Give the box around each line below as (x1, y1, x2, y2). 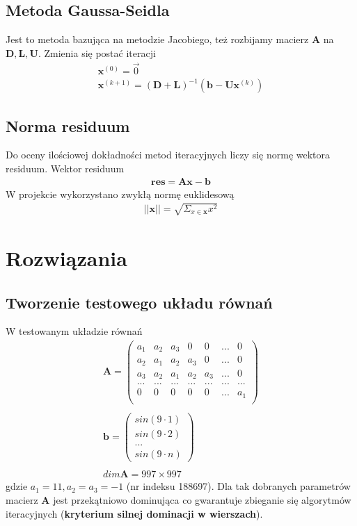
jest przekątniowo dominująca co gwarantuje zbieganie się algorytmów (53, 492, 351, 507)
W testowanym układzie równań (6, 324, 143, 338)
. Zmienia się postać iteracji (38, 45, 156, 60)
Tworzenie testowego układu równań (6, 291, 273, 313)
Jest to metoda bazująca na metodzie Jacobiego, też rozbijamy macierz (6, 32, 309, 47)
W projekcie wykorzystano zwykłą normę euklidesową (6, 186, 235, 201)
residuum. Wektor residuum (6, 161, 125, 175)
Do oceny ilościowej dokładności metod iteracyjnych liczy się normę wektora (6, 147, 331, 162)
